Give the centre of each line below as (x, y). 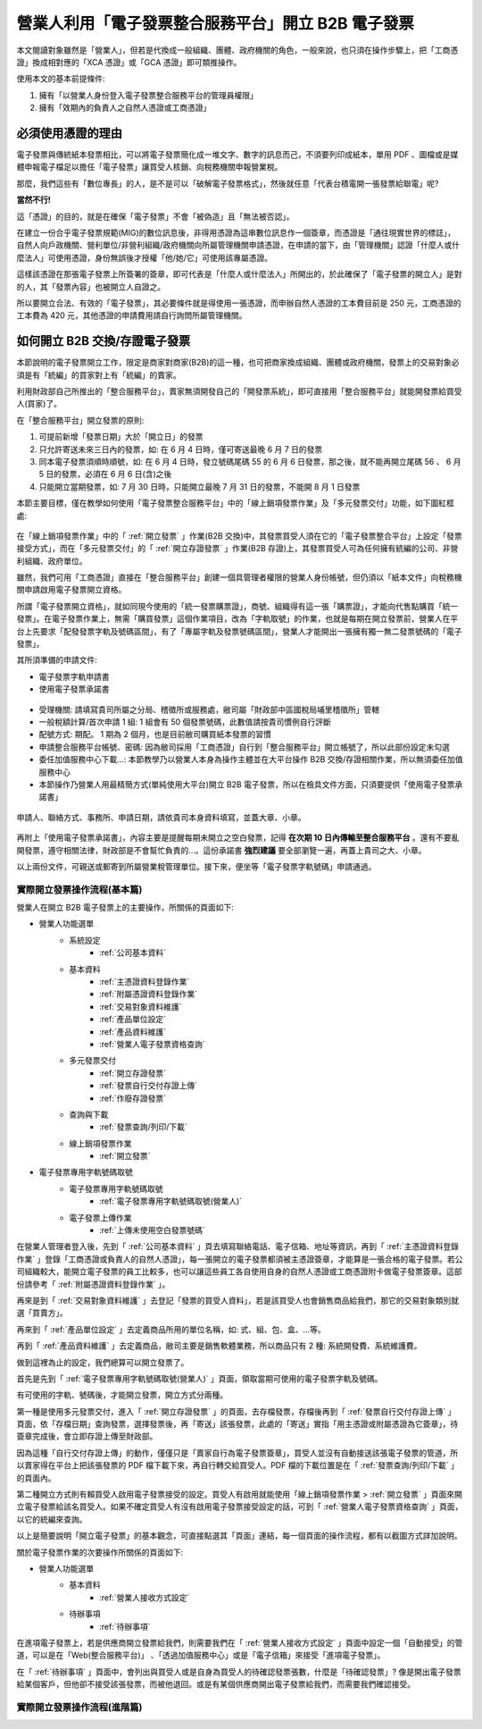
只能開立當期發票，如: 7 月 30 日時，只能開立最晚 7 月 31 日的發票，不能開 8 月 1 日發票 (199, 486)
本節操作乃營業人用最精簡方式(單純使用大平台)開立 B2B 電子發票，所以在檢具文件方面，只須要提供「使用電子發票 (247, 784)
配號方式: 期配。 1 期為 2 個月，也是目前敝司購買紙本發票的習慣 (155, 734)
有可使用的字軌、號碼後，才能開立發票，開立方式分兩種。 (122, 1395)
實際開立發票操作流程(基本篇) (79, 889)
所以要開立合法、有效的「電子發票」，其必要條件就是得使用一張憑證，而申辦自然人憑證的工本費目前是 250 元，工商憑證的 (239, 303)
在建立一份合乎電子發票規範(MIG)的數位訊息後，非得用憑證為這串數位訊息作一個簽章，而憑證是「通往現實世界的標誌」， (236, 232)
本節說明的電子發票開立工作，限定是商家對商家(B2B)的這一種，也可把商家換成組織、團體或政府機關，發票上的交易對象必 (238, 363)
